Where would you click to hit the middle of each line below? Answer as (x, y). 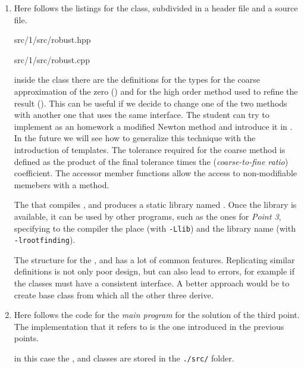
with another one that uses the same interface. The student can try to (142, 115)
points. (26, 338)
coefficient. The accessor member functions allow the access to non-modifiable (156, 173)
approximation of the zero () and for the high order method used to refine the (156, 91)
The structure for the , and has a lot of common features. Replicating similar (154, 259)
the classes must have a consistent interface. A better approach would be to (152, 283)
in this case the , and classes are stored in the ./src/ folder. (124, 358)
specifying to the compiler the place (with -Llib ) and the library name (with (155, 228)
